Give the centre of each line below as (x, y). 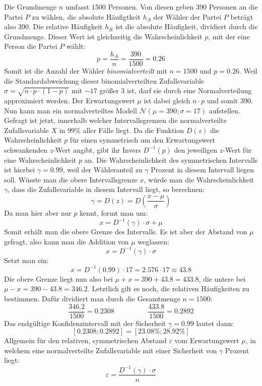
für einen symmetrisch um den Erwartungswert (142, 140)
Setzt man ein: (26, 260)
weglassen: (154, 241)
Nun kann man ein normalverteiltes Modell (71, 110)
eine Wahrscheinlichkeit (40, 159)
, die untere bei (222, 278)
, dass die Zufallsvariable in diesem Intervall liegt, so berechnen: (106, 189)
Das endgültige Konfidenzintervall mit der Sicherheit (85, 323)
